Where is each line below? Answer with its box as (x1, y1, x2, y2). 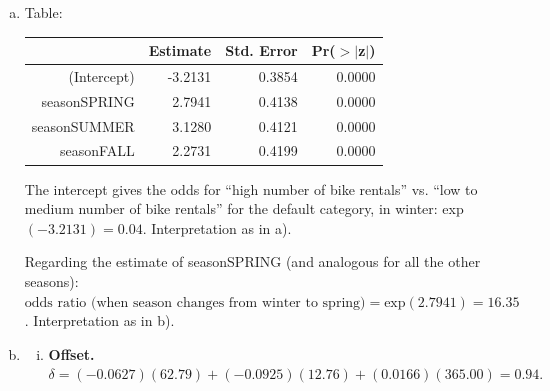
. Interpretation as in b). (24, 310, 175, 331)
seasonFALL (60, 140, 135, 161)
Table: (24, 2, 63, 22)
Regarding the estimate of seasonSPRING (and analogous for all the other (24, 251, 481, 272)
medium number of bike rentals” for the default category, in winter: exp (24, 198, 464, 219)
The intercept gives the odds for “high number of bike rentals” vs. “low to (24, 178, 478, 199)
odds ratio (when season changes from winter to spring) (24, 295, 366, 310)
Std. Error (225, 40, 298, 61)
